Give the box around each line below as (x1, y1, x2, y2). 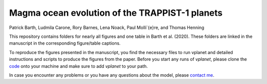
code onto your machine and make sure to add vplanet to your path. (9, 63, 148, 69)
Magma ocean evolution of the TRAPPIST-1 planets (9, 7, 222, 18)
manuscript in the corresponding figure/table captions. (9, 40, 121, 46)
